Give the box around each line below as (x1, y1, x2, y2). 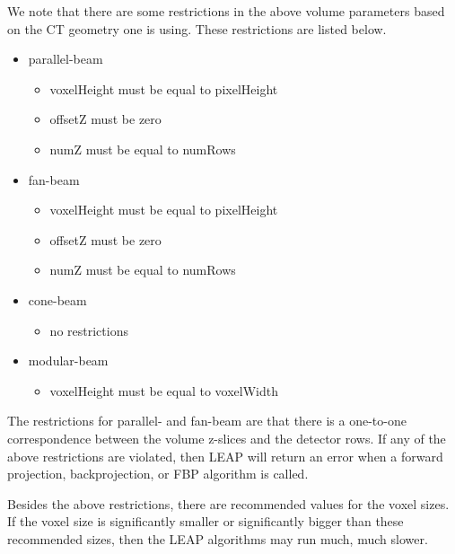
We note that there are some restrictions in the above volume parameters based (7, 2, 445, 20)
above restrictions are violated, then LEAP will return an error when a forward (7, 446, 443, 465)
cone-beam (28, 290, 87, 309)
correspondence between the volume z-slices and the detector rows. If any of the (7, 428, 446, 447)
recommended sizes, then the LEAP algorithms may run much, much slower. (7, 529, 428, 548)
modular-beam (28, 351, 109, 370)
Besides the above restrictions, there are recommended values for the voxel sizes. (7, 494, 450, 513)
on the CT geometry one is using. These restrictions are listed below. (7, 19, 387, 38)
